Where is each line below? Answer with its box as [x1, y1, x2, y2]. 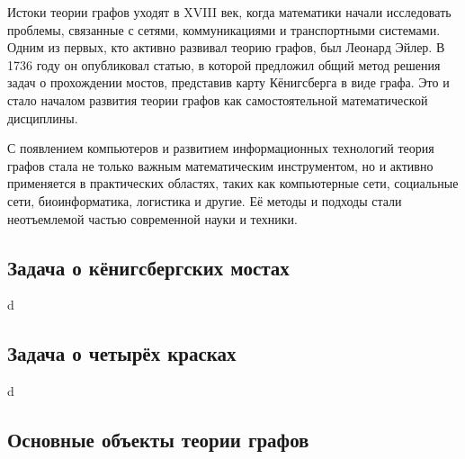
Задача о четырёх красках [7, 339, 237, 367]
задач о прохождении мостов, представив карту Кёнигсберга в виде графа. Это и [7, 73, 450, 92]
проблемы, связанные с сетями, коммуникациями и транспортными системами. [7, 20, 441, 39]
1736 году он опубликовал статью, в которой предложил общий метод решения [7, 55, 441, 74]
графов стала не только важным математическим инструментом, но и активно [7, 156, 434, 175]
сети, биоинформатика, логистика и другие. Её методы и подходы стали [7, 191, 402, 210]
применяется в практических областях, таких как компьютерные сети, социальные [7, 174, 459, 193]
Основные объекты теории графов [7, 426, 309, 454]
